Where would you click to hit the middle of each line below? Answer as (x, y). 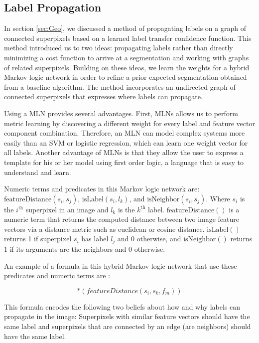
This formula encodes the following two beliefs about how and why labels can (122, 306)
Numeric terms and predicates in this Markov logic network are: (102, 189)
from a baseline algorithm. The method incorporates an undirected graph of (120, 86)
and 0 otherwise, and (149, 239)
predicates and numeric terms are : (57, 275)
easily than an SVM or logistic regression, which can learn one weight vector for (126, 142)
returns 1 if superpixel (38, 239)
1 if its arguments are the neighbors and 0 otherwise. (85, 249)
